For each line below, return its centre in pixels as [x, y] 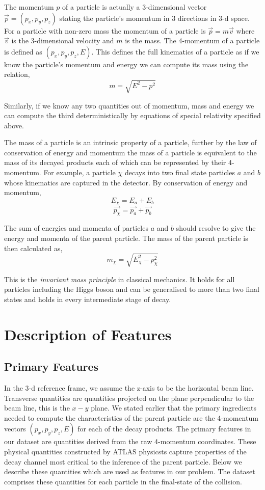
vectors [15, 429]
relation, [17, 74]
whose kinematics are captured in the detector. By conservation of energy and [126, 182]
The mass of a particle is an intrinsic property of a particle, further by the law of [130, 142]
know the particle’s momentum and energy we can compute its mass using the [126, 64]
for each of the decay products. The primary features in [164, 429]
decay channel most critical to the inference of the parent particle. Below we [123, 461]
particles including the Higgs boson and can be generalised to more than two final [132, 289]
